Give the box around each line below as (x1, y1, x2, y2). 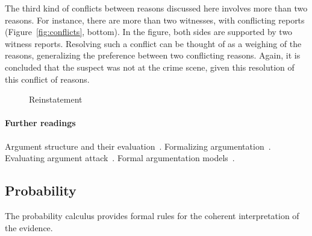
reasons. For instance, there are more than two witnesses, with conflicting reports (5, 13, 305, 26)
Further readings (5, 116, 76, 129)
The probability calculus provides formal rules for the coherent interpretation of (5, 209, 299, 222)
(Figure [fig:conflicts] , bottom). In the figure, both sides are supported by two (5, 25, 293, 38)
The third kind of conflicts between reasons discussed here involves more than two (5, 2, 308, 14)
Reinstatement (29, 93, 83, 106)
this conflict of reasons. (5, 72, 90, 85)
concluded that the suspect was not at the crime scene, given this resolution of (5, 60, 295, 73)
